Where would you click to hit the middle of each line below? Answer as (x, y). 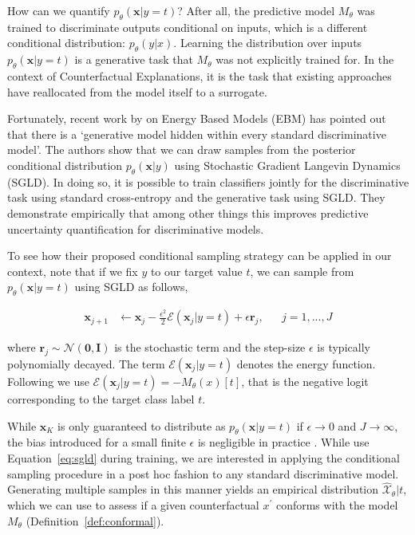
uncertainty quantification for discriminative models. (136, 228)
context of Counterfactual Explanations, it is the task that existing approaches (200, 75)
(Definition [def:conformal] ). (95, 520)
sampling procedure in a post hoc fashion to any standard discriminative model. (203, 473)
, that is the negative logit (305, 381)
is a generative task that (134, 59)
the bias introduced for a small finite (97, 442)
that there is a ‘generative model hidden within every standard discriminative (197, 134)
